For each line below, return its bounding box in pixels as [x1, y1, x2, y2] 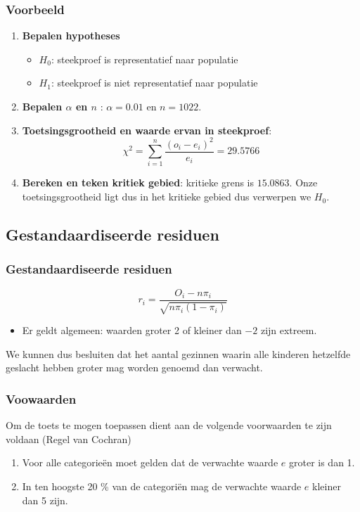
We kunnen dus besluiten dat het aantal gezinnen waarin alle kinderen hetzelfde [6, 346, 351, 361]
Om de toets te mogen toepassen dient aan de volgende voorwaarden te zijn [6, 418, 332, 433]
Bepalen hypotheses [22, 28, 120, 43]
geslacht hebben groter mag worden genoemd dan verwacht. [6, 360, 263, 375]
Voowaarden [6, 390, 77, 407]
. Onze [289, 175, 318, 190]
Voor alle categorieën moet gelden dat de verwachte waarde [22, 455, 278, 470]
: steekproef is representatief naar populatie [51, 51, 238, 66]
